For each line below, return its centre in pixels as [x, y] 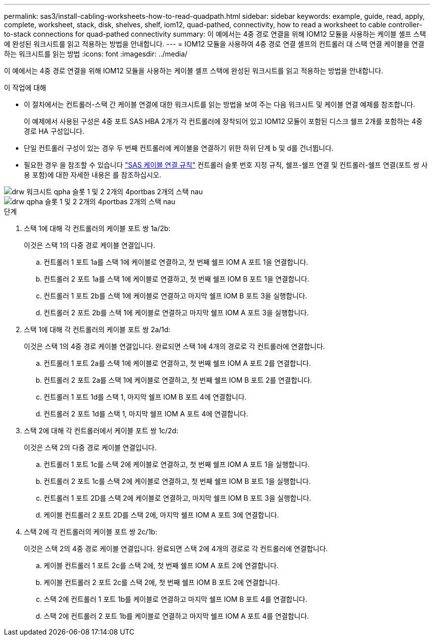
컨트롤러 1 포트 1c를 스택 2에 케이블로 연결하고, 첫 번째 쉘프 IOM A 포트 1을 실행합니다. [177, 464]
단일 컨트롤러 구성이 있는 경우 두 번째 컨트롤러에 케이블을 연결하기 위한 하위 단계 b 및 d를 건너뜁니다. [179, 148]
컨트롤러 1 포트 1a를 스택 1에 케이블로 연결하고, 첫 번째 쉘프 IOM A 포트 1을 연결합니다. [176, 262]
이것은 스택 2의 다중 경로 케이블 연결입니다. [90, 447]
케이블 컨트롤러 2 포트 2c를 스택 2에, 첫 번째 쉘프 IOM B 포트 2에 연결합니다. [162, 582]
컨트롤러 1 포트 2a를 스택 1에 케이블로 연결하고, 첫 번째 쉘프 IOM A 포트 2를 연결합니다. [177, 363]
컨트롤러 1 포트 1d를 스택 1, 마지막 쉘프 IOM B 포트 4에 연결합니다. [145, 397]
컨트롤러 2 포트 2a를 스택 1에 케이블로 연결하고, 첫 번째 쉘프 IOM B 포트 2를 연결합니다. [178, 380]
